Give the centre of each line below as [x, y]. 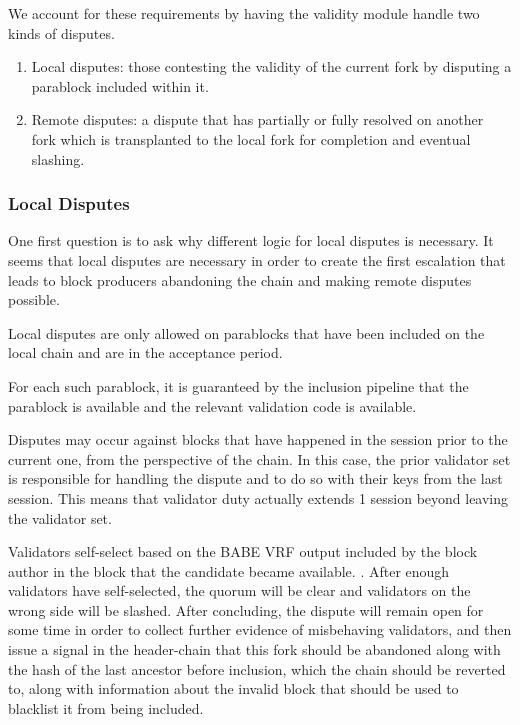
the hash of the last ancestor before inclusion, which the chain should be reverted [257, 668]
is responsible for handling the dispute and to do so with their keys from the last [255, 478]
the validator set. [60, 517]
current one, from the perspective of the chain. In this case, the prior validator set [259, 458]
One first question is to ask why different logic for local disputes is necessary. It [251, 240]
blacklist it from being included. [106, 707]
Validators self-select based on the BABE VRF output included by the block [243, 551]
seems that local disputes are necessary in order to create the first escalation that [257, 259]
